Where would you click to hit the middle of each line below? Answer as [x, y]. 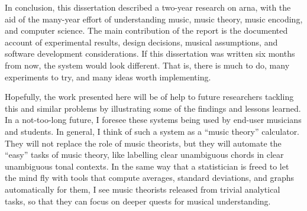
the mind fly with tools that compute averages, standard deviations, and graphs [149, 178]
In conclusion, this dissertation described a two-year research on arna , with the [148, 7]
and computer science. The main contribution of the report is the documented [146, 30]
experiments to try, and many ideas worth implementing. [108, 77]
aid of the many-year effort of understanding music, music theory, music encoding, [154, 19]
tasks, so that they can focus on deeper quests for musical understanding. [138, 201]
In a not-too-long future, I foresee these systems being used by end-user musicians [153, 120]
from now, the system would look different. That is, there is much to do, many [147, 65]
